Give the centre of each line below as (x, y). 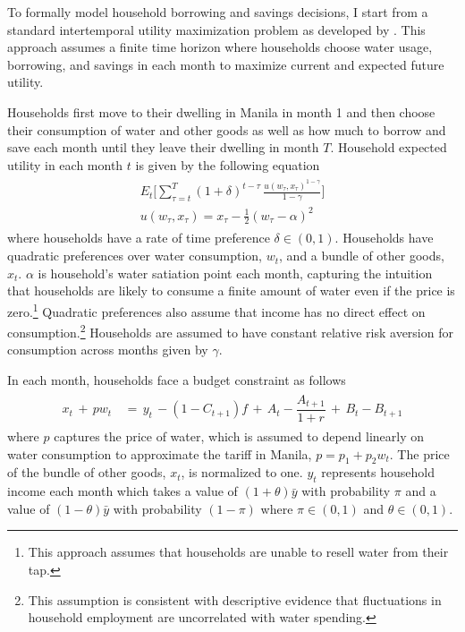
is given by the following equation (228, 164)
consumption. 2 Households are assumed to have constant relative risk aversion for (230, 331)
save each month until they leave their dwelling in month (163, 147)
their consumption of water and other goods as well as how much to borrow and (227, 129)
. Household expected (389, 147)
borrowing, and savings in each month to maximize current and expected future (226, 64)
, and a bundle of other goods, (362, 256)
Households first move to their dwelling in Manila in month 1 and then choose (221, 111)
